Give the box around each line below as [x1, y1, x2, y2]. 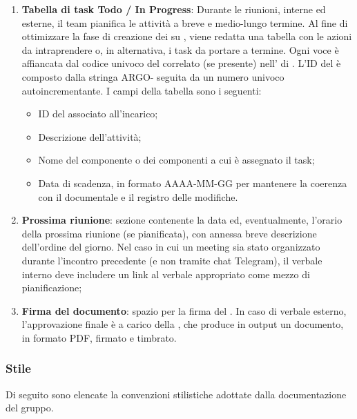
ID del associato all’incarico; [38, 106, 158, 121]
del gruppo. [6, 400, 54, 415]
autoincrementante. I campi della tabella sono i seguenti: [21, 83, 262, 97]
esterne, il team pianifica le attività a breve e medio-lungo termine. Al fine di [21, 15, 348, 30]
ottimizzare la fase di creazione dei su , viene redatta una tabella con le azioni [21, 29, 352, 43]
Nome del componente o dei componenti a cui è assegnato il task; [38, 153, 315, 167]
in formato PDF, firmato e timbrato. [21, 330, 177, 344]
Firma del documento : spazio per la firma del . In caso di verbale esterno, [21, 303, 347, 318]
